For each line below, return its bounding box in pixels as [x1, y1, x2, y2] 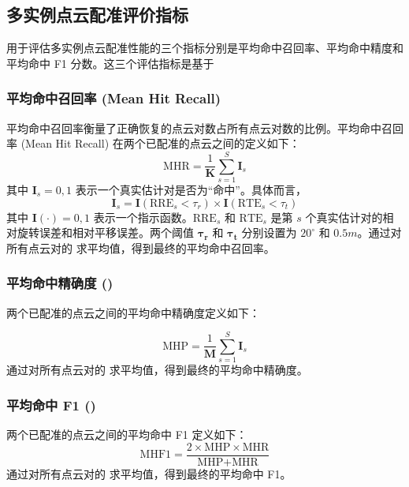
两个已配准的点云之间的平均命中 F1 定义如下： [6, 426, 247, 443]
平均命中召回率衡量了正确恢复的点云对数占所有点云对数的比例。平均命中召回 [6, 119, 403, 136]
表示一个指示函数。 [93, 208, 193, 225]
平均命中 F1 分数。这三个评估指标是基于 [6, 54, 214, 71]
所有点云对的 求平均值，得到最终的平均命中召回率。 [6, 239, 275, 256]
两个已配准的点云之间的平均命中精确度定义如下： [6, 304, 260, 320]
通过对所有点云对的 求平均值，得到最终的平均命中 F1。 [6, 465, 292, 481]
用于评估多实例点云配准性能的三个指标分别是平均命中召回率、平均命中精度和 [6, 39, 403, 56]
